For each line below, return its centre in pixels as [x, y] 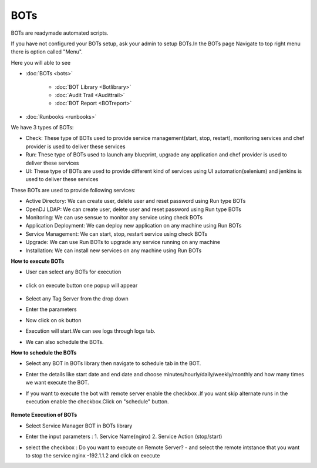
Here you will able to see [41, 62]
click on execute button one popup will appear [82, 285]
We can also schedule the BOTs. [65, 342]
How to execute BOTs [38, 261]
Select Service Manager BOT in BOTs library [79, 426]
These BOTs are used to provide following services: [73, 190]
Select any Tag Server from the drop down [77, 299]
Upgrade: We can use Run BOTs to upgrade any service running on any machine [123, 242]
